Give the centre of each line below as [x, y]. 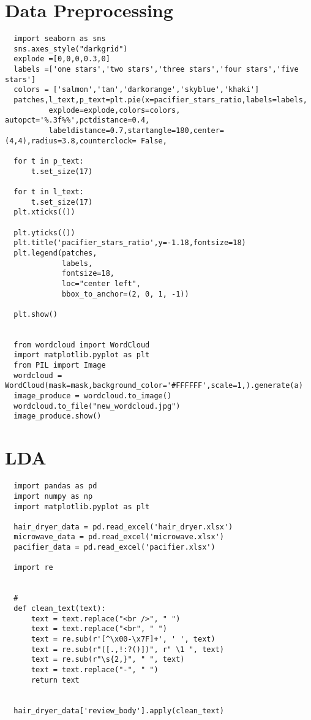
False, [154, 141]
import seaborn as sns [60, 39]
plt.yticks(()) [44, 233]
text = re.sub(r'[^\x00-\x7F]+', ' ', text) [123, 639]
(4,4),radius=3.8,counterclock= [71, 141]
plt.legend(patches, [55, 253]
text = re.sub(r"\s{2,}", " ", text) [108, 660]
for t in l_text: [49, 191]
